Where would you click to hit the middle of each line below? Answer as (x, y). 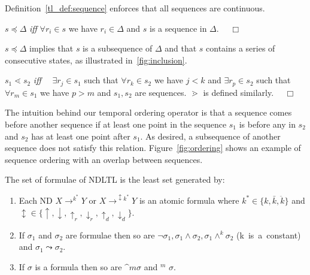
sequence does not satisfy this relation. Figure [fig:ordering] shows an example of (153, 148)
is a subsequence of (118, 48)
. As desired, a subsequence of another (210, 136)
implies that (51, 48)
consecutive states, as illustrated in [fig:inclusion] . (96, 60)
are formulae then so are (110, 235)
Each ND (36, 200)
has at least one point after (81, 136)
